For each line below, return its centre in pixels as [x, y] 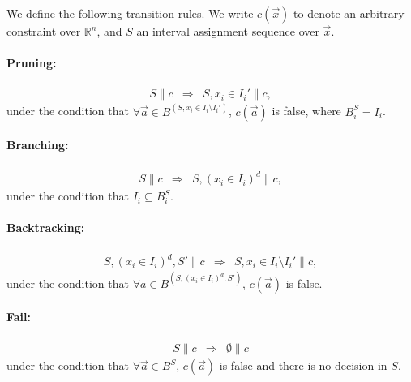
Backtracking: [46, 227]
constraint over [44, 31]
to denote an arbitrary [349, 13]
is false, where [306, 111]
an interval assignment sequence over [228, 31]
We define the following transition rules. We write [130, 13]
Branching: [38, 145]
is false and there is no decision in [303, 365]
